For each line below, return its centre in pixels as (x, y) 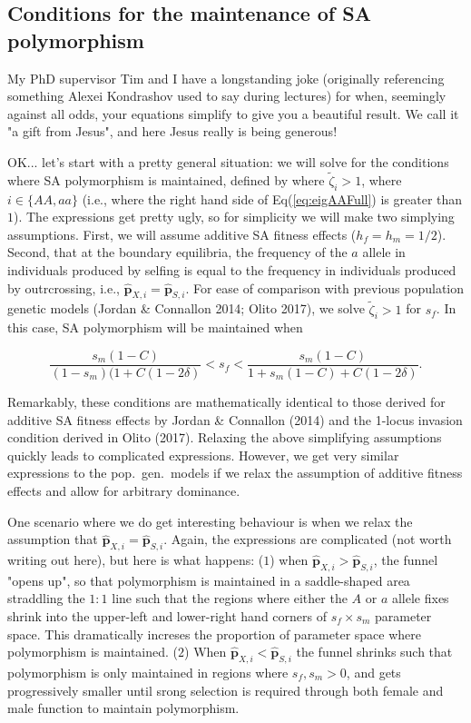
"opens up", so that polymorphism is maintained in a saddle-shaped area (209, 580)
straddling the (46, 598)
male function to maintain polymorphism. (123, 708)
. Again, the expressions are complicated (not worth (308, 539)
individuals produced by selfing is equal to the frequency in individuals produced (232, 269)
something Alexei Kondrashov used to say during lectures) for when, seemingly (227, 96)
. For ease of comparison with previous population (325, 287)
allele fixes (420, 598)
